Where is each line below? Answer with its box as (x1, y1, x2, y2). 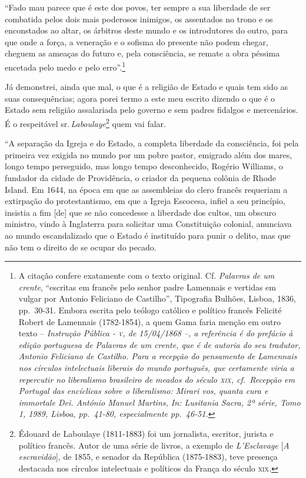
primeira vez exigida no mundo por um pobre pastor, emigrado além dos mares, (5, 148, 292, 161)
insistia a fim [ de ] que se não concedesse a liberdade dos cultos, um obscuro (5, 206, 277, 218)
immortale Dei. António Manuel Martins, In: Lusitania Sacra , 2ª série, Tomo (18, 396, 301, 408)
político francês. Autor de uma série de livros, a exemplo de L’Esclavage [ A (18, 439, 290, 451)
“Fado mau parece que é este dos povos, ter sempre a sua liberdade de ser (5, 1, 271, 13)
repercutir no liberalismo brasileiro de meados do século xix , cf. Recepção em (18, 373, 295, 385)
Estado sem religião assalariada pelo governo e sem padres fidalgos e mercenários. (5, 103, 298, 116)
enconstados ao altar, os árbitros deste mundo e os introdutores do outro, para (5, 24, 288, 36)
